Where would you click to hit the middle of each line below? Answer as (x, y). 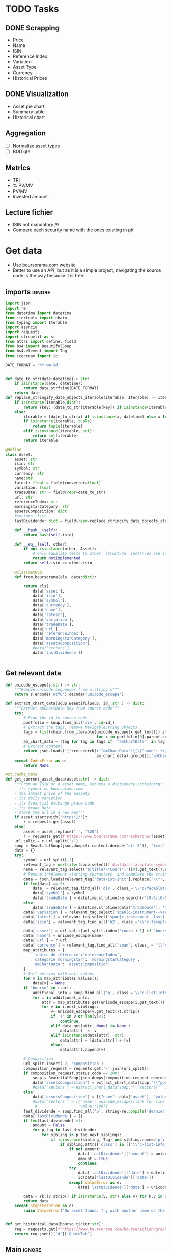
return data (36, 1201)
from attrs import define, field (41, 342)
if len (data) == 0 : (44, 884)
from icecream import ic (32, 356)
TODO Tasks (32, 9)
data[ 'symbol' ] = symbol (59, 893)
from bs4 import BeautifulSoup (38, 346)
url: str (24, 497)
